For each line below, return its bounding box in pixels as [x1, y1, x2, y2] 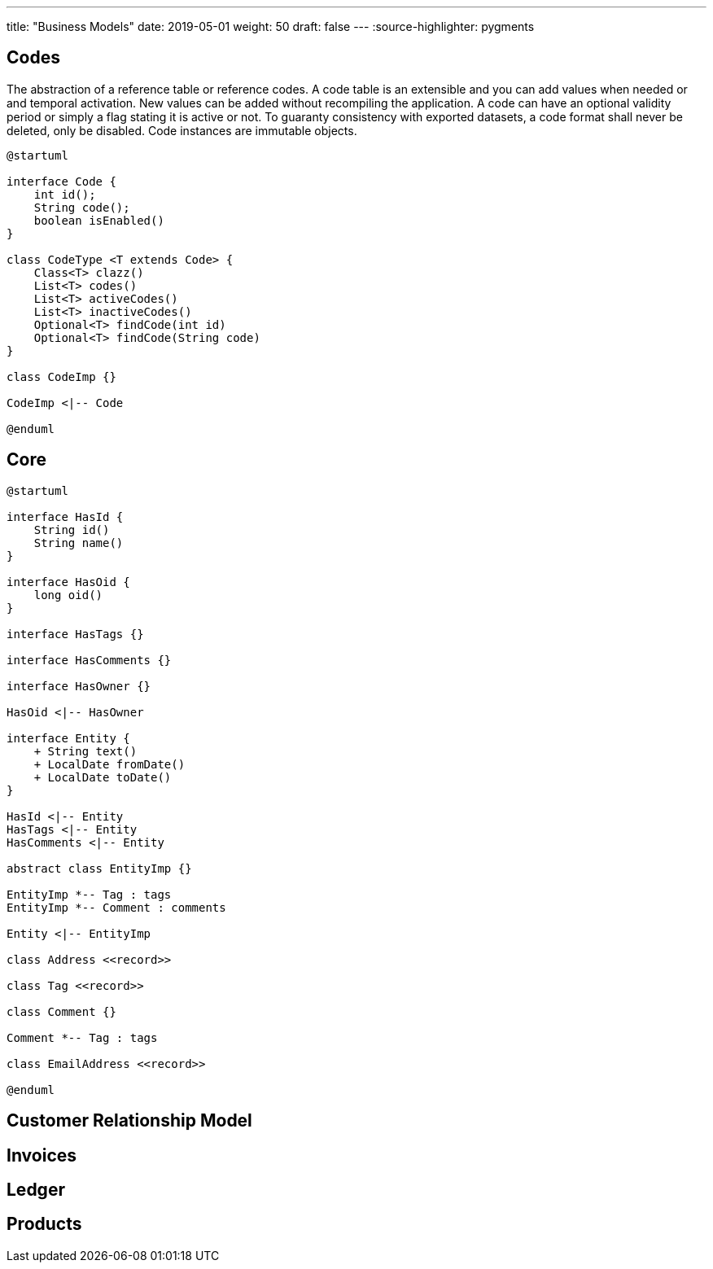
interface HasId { [7, 510, 124, 523]
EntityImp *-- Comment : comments [7, 900, 226, 914]
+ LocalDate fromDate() [33, 757, 186, 771]
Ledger [7, 1179, 65, 1200]
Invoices [7, 1144, 77, 1166]
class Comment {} [7, 1004, 116, 1018]
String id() [33, 523, 110, 536]
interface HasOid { [7, 575, 130, 589]
